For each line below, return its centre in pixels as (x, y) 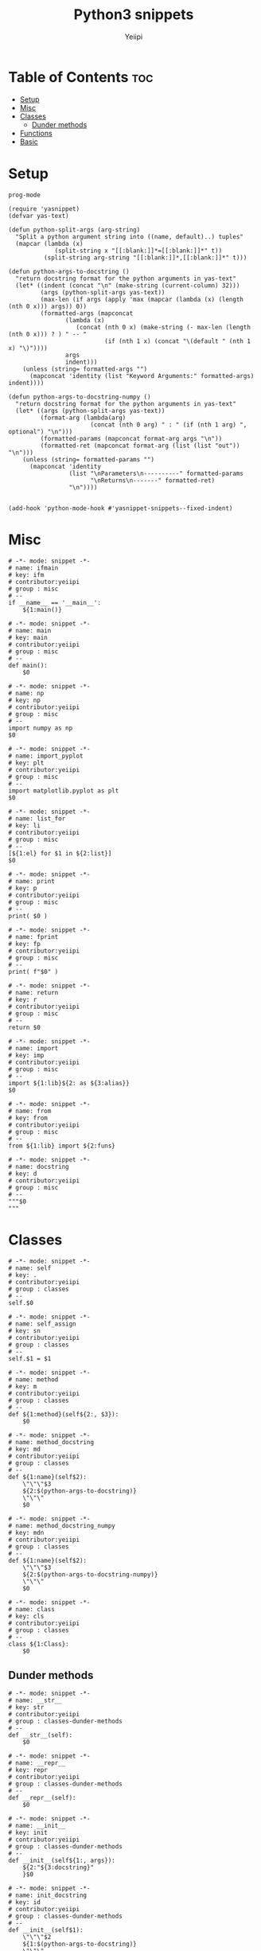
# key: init (28, 1833)
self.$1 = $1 (30, 1358)
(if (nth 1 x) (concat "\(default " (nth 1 (177, 341)
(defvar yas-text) (39, 216)
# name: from (30, 1111)
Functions (36, 133)
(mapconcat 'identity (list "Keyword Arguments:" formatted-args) (142, 376)
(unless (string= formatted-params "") (89, 459)
